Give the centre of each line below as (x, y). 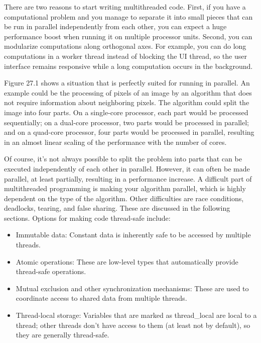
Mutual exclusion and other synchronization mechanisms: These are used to (132, 288)
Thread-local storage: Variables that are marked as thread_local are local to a (136, 315)
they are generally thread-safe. (62, 335)
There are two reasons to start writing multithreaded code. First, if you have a (125, 7)
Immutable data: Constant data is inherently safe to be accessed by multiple (133, 235)
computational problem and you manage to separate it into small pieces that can (128, 16)
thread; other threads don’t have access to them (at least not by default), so (133, 325)
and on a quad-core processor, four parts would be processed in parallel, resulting (129, 132)
